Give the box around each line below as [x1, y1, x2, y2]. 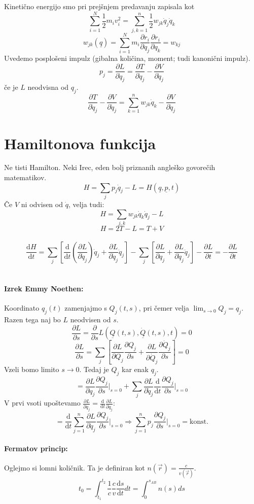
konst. [190, 418, 209, 425]
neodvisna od [27, 82, 69, 92]
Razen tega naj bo [4, 314, 61, 325]
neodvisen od [70, 314, 111, 325]
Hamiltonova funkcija [4, 132, 156, 153]
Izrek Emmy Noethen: [4, 283, 84, 294]
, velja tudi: [68, 198, 104, 209]
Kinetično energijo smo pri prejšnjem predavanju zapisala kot [4, 1, 195, 11]
